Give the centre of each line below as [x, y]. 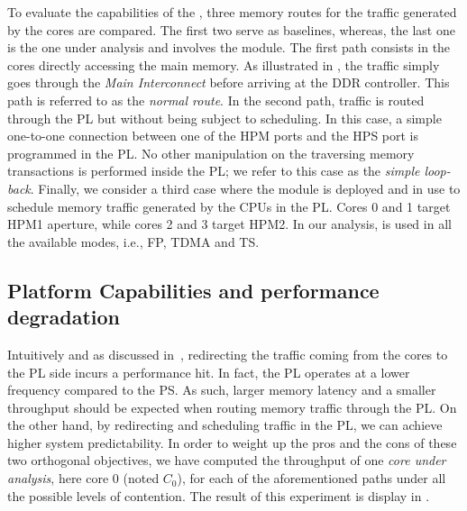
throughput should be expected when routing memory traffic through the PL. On [232, 407]
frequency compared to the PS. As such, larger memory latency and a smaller [222, 390]
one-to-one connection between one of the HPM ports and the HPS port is [213, 136]
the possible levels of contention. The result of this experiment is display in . [219, 495]
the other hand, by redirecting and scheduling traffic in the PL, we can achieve [225, 425]
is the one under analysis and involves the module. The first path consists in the [229, 47]
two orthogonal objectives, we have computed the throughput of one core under [227, 460]
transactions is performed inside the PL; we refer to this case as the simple [214, 171]
